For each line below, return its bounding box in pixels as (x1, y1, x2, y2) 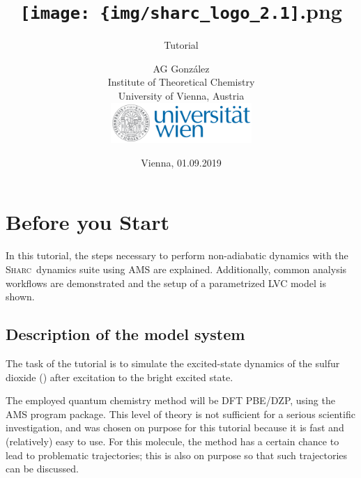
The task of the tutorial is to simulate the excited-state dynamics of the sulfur (6, 356, 340, 370)
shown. (6, 289, 35, 304)
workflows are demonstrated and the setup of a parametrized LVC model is (6, 275, 326, 290)
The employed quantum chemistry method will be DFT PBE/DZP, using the (6, 393, 335, 408)
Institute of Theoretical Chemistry (107, 75, 255, 89)
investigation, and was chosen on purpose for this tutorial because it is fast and (6, 420, 344, 435)
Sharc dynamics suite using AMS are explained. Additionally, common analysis (6, 262, 347, 277)
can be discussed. (6, 461, 79, 476)
